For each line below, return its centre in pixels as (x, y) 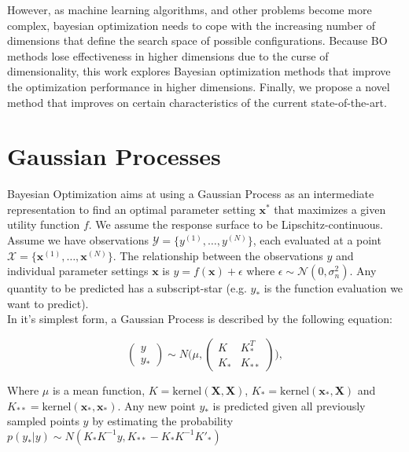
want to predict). (48, 303)
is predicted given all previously (289, 405)
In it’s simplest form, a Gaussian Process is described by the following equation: (200, 319)
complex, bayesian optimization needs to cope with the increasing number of (192, 25)
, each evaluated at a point (317, 240)
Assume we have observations (78, 240)
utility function (44, 224)
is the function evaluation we (333, 288)
